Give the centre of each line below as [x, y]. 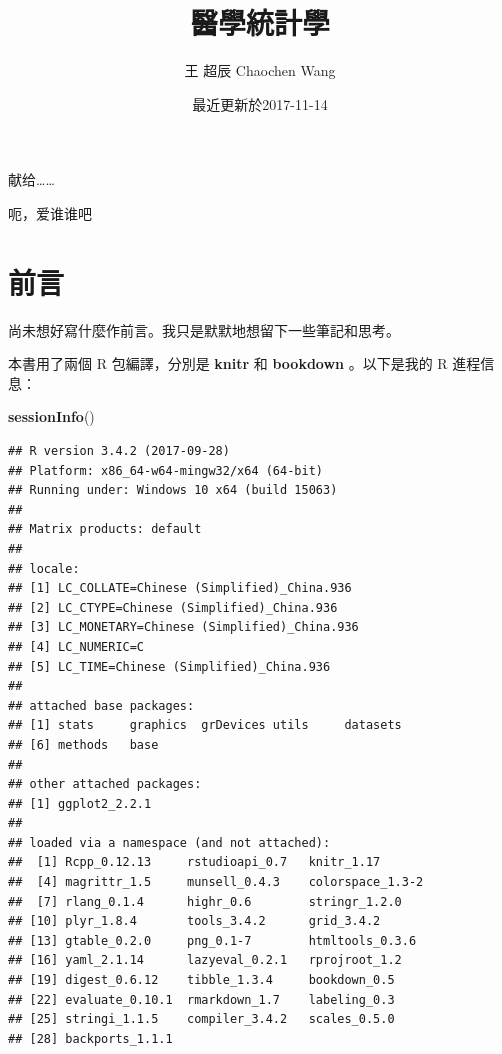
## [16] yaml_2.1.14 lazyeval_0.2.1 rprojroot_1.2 [205, 960]
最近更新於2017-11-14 [260, 103]
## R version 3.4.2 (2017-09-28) [119, 451]
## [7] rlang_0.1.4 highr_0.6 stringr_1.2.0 [205, 901]
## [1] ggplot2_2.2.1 [80, 803]
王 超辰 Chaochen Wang [260, 70]
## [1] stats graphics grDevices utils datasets [205, 725]
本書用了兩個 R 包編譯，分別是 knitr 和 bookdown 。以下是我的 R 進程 [244, 363]
